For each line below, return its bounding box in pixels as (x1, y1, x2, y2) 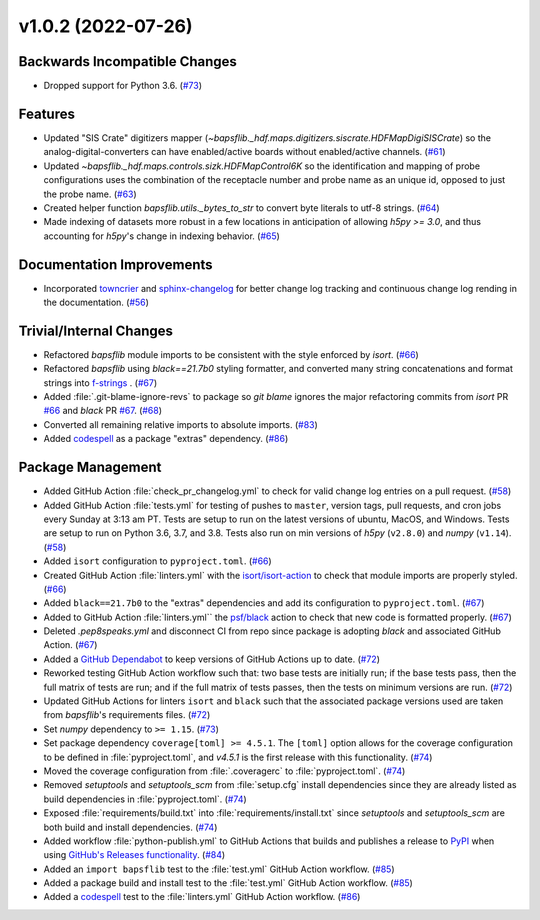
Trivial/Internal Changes (18, 322, 174, 339)
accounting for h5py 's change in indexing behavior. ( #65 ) (43, 230, 280, 242)
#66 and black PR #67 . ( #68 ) (43, 405, 163, 417)
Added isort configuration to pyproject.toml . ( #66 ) (43, 555, 272, 567)
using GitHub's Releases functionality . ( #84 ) (43, 849, 226, 861)
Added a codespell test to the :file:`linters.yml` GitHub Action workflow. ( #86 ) (43, 891, 361, 903)
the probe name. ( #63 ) (43, 188, 137, 200)
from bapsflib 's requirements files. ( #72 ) (43, 709, 211, 721)
